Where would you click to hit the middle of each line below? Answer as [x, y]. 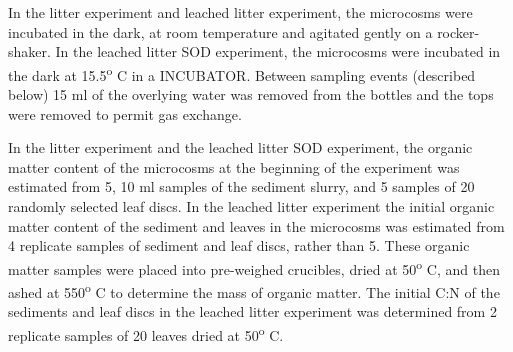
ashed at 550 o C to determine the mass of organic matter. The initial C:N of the [254, 290]
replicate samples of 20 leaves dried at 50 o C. [146, 333]
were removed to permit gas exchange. [125, 113]
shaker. [29, 51]
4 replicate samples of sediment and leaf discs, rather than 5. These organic [239, 245]
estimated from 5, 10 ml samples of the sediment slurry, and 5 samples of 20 [241, 186]
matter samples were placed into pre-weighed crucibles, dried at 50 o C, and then [254, 267]
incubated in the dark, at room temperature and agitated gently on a [220, 31]
